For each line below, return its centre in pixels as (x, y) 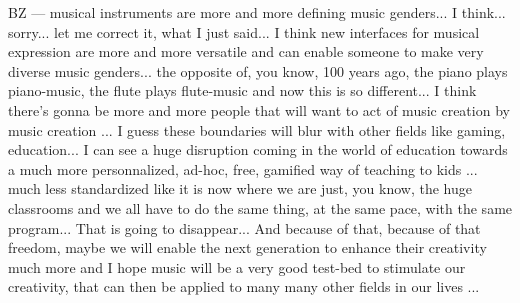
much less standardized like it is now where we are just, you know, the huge (240, 188)
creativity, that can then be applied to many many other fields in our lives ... (244, 286)
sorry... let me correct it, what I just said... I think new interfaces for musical (244, 31)
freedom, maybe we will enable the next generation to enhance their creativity (247, 247)
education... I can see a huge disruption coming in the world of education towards (258, 149)
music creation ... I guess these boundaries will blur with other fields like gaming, (257, 129)
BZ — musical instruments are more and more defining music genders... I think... (257, 12)
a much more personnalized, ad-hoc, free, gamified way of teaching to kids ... (243, 168)
